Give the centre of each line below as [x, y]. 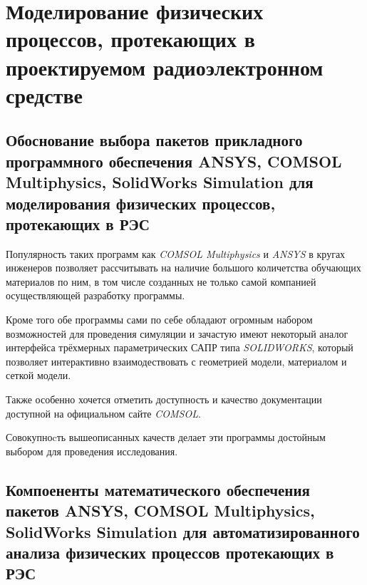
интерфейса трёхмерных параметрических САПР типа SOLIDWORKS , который [180, 347]
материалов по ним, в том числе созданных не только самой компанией [161, 281]
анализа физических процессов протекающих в [170, 552]
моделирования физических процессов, [141, 203]
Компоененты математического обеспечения [158, 489]
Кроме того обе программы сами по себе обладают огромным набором [159, 320]
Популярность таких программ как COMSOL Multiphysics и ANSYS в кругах [176, 253]
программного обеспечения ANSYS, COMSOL [174, 161]
